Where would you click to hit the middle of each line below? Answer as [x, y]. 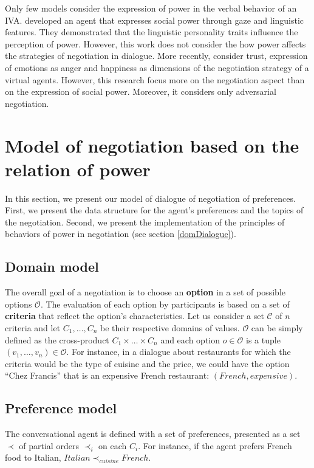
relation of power [78, 169]
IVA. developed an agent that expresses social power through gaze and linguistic [155, 20]
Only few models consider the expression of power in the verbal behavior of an [151, 8]
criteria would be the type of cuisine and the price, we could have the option [147, 363]
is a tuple [263, 339]
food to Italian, [33, 457]
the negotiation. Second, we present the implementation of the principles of [145, 222]
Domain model [52, 267]
